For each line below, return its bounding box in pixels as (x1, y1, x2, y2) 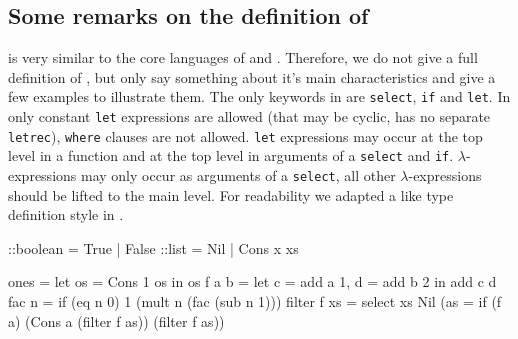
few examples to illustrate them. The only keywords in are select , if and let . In (8, 86, 511, 107)
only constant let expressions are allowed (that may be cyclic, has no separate (8, 106, 491, 127)
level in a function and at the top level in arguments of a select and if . (8, 145, 454, 166)
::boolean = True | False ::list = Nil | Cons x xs (8, 237, 299, 258)
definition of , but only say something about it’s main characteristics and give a (8, 66, 496, 87)
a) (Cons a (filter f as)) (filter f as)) (8, 310, 225, 331)
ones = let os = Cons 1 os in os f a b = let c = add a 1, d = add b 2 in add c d (8, 271, 497, 292)
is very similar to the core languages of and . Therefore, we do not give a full (8, 47, 478, 68)
